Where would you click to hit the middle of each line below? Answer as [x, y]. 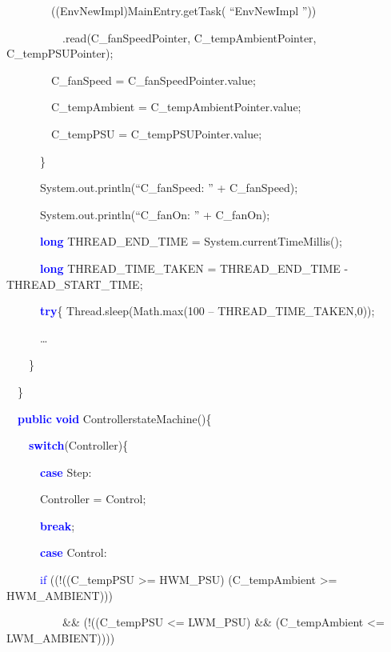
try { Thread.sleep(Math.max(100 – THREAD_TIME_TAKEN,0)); [207, 311]
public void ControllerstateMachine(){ [115, 418]
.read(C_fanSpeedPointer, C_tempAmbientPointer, [189, 37]
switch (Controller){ [79, 445]
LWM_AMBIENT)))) [61, 637]
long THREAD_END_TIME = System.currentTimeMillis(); [191, 241]
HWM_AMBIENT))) [60, 595]
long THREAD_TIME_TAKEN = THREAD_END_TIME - [194, 268]
